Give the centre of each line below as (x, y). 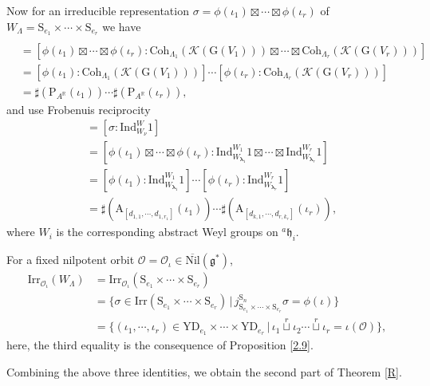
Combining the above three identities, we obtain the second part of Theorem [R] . (204, 371)
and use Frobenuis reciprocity (79, 109)
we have (122, 26)
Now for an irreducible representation (98, 10)
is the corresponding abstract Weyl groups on (167, 232)
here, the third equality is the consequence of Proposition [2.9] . (160, 345)
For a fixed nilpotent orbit (71, 260)
